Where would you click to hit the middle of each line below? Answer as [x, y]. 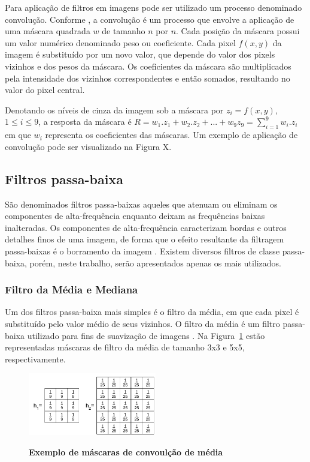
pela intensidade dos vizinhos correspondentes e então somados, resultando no [148, 78]
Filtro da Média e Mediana [72, 289]
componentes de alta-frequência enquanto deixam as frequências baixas [135, 216]
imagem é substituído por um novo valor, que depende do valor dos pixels [140, 54]
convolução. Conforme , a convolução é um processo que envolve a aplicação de [150, 19]
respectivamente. [35, 358]
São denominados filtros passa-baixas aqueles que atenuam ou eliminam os [141, 204]
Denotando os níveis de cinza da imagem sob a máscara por [114, 109]
